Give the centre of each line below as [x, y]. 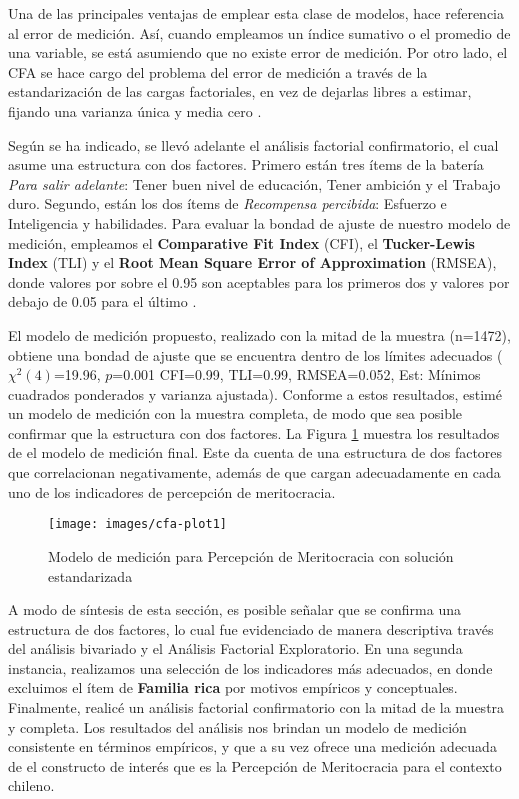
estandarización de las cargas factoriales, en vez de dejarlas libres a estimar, [240, 91]
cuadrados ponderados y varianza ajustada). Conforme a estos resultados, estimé [255, 393]
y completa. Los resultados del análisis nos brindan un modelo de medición [237, 726]
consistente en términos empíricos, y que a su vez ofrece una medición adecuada [252, 746]
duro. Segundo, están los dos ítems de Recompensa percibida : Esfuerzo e [227, 203]
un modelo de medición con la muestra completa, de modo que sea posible [235, 413]
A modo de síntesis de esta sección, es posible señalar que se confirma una [234, 609]
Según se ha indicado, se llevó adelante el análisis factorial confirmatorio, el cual [253, 144]
